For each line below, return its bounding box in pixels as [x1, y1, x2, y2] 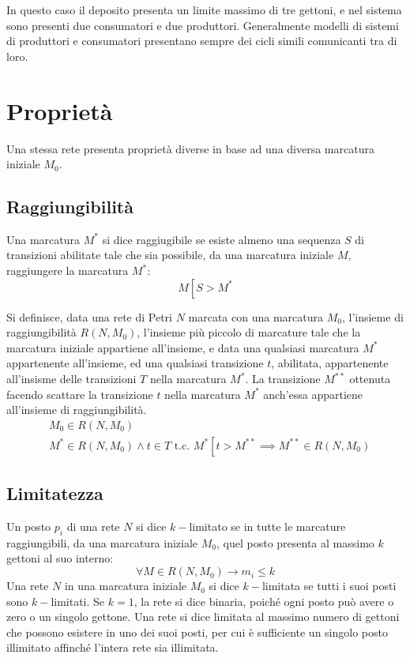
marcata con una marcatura [188, 308, 324, 325]
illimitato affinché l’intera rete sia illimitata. [6, 639, 219, 656]
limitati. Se [51, 592, 105, 609]
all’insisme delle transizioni [6, 370, 137, 387]
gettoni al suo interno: [6, 550, 114, 566]
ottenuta [349, 370, 391, 387]
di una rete [66, 518, 120, 535]
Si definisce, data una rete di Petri [6, 308, 172, 325]
